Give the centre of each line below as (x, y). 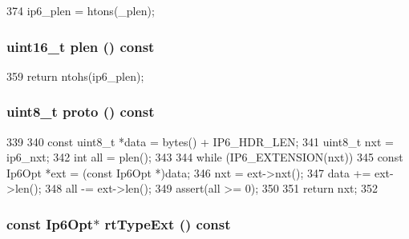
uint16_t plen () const (81, 46)
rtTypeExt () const (168, 223)
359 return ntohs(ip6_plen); (75, 76)
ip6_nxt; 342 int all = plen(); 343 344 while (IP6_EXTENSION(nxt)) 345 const (205, 157)
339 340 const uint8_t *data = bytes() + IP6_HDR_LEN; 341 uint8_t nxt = (200, 141)
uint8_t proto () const (81, 112)
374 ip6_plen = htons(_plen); (81, 10)
